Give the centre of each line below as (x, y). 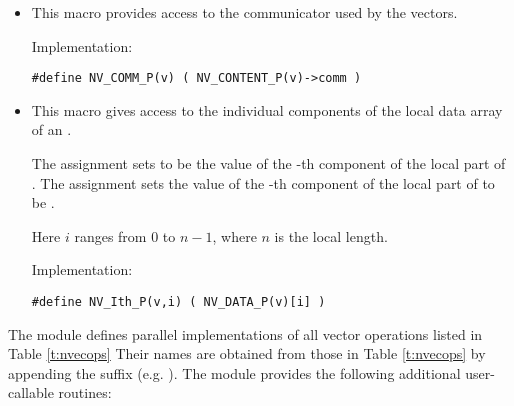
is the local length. (331, 235)
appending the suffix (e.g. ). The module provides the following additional (234, 372)
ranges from (110, 235)
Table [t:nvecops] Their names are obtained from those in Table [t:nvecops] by (247, 353)
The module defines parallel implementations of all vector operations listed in (245, 333)
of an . (51, 129)
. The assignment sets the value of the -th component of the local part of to (263, 182)
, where (234, 235)
